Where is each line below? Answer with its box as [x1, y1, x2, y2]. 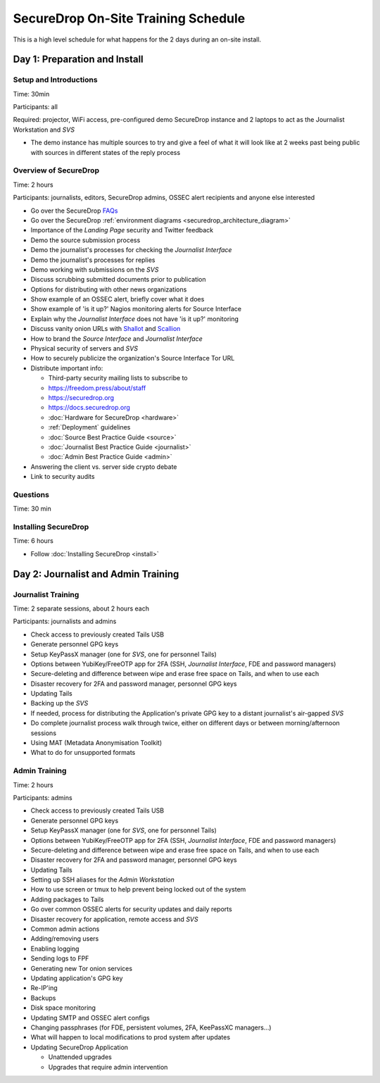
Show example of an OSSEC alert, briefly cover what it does [30, 295, 205, 303]
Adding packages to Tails [30, 895, 104, 903]
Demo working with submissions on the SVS [30, 265, 159, 274]
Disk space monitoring [30, 1003, 96, 1012]
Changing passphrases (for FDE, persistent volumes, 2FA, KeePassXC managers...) [30, 1023, 272, 1032]
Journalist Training [13, 589, 80, 599]
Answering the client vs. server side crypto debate [30, 462, 177, 471]
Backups [30, 994, 56, 1002]
